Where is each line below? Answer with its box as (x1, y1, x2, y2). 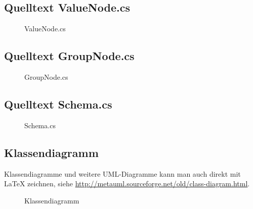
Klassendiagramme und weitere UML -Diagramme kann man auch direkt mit (4, 168, 241, 179)
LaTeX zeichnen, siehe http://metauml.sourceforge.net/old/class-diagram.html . (4, 178, 250, 189)
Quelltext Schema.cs (4, 96, 112, 112)
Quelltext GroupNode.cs (4, 48, 135, 64)
